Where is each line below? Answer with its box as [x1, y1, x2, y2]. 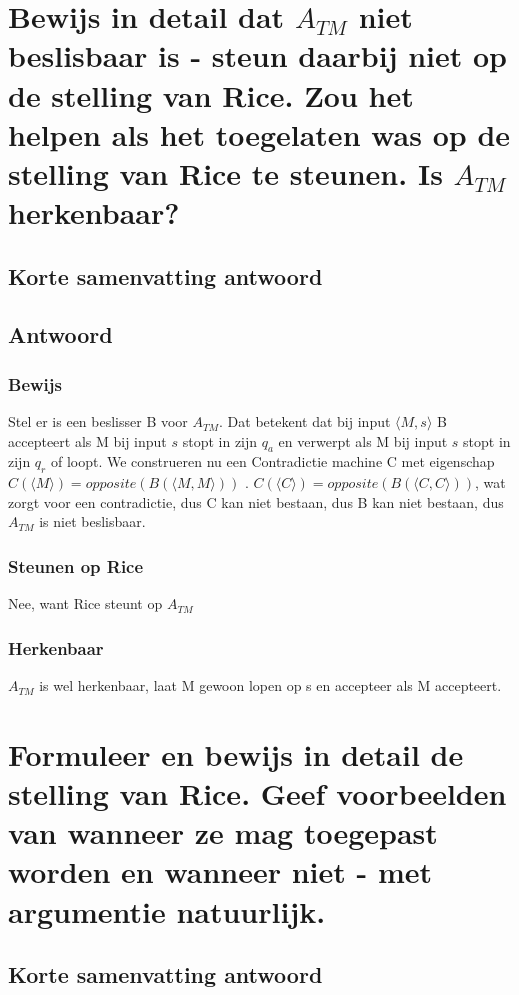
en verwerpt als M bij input [278, 430, 448, 451]
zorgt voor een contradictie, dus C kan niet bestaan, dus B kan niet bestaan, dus [8, 491, 504, 512]
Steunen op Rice [8, 553, 144, 578]
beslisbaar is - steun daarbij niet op [8, 35, 507, 76]
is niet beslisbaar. [39, 511, 146, 532]
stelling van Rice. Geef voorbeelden [8, 773, 507, 814]
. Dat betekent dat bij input [219, 411, 391, 432]
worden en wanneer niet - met [8, 851, 433, 892]
